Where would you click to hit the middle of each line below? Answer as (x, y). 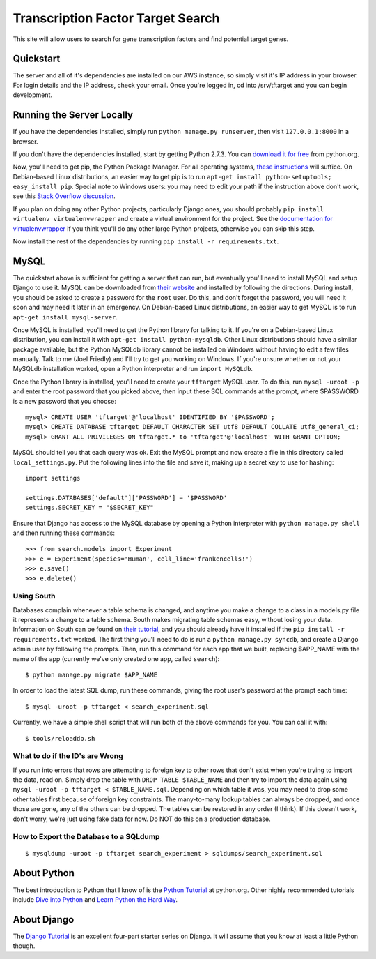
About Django (44, 920)
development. (32, 95)
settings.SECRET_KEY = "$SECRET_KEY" (90, 508)
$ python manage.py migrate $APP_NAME (92, 674)
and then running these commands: (64, 533)
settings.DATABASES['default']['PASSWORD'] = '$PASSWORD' (126, 498)
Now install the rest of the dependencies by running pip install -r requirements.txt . (146, 241)
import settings (53, 478)
